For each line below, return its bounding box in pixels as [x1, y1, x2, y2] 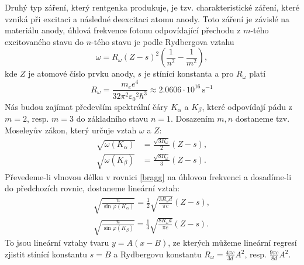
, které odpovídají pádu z [202, 100, 292, 112]
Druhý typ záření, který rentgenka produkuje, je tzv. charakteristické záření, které [5, 1, 299, 13]
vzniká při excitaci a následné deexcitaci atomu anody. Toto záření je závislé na [5, 12, 290, 25]
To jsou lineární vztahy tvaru [5, 236, 109, 249]
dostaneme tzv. [235, 112, 290, 125]
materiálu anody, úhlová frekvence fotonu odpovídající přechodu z [5, 24, 241, 36]
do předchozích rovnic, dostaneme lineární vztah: [5, 182, 180, 194]
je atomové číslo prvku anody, [28, 67, 135, 80]
